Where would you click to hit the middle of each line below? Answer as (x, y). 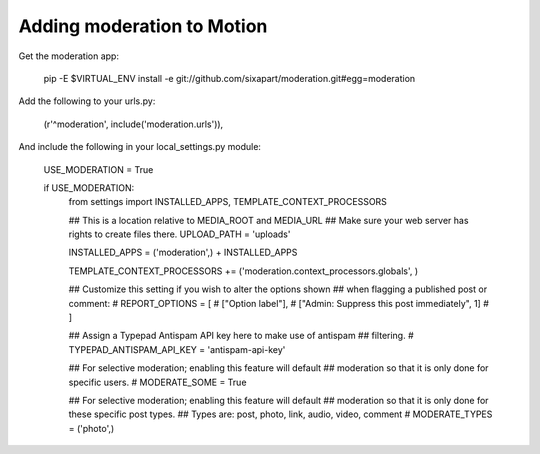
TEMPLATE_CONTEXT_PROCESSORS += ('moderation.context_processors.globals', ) (243, 271)
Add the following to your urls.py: (87, 101)
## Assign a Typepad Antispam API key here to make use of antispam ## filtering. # (241, 336)
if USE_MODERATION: (89, 187)
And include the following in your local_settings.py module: (140, 147)
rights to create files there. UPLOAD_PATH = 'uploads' (179, 234)
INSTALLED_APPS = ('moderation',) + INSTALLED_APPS (183, 252)
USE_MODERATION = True (98, 169)
